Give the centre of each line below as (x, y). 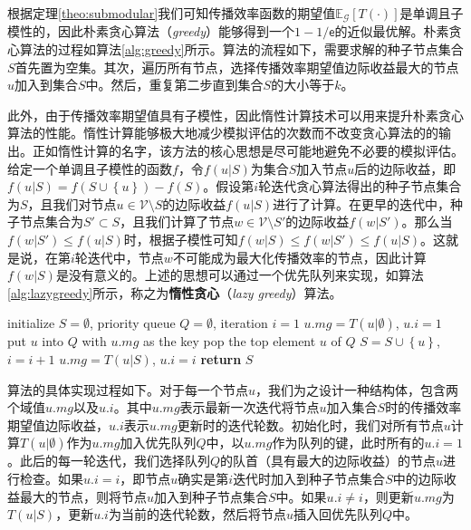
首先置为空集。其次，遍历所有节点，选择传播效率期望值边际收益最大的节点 (237, 67)
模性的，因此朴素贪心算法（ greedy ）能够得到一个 (151, 31)
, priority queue (133, 323)
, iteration (240, 323)
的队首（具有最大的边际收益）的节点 (328, 461)
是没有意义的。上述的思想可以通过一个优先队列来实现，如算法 (240, 275)
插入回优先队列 (337, 514)
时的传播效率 (423, 407)
